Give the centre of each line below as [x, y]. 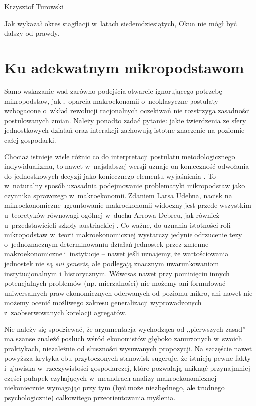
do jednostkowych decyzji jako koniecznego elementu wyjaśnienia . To [110, 176]
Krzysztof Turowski [34, 6]
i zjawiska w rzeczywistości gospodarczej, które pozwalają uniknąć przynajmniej [127, 367]
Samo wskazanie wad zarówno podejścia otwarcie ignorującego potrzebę [113, 91]
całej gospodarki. [30, 139]
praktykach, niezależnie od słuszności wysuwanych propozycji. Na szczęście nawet [128, 348]
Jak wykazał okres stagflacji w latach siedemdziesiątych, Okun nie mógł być [121, 23]
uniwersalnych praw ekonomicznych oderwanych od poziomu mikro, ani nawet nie [128, 292]
